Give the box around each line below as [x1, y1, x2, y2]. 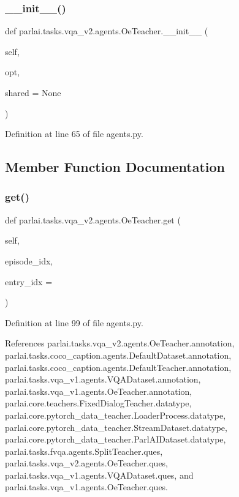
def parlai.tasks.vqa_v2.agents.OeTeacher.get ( [5, 213, 181, 226]
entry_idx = [5, 275, 53, 288]
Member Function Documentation [5, 157, 226, 176]
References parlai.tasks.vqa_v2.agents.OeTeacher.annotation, [5, 337, 235, 349]
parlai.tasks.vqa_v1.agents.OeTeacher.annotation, [5, 384, 192, 397]
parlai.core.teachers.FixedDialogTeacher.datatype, [5, 397, 192, 409]
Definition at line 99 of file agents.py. [5, 316, 143, 329]
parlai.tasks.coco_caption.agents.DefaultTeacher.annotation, [5, 361, 232, 373]
